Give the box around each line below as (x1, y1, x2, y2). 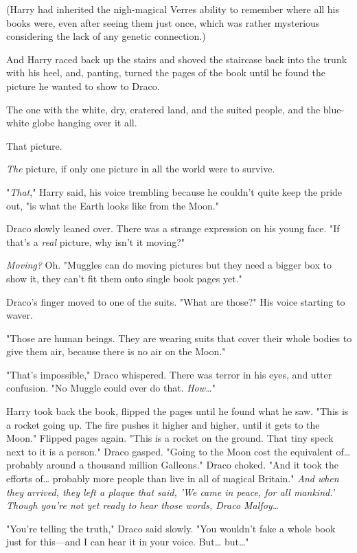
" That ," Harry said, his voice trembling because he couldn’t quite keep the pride (6, 184, 343, 199)
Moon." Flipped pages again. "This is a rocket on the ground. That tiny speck (6, 431, 334, 445)
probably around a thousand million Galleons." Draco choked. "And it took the (6, 458, 338, 472)
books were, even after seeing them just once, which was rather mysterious (6, 15, 320, 30)
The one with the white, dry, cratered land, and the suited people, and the (6, 102, 321, 116)
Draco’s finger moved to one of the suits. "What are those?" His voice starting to (6, 294, 345, 308)
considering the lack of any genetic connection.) (6, 29, 206, 43)
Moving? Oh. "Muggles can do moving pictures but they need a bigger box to (6, 258, 332, 272)
